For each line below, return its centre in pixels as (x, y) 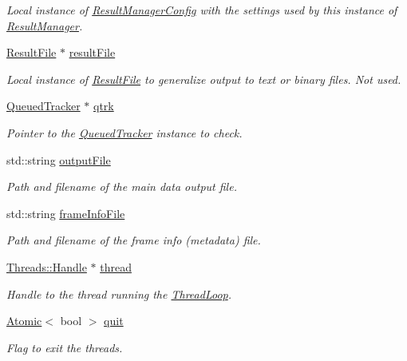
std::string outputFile (59, 159)
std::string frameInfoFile (66, 213)
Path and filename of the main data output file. (122, 186)
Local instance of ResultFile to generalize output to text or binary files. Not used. (204, 79)
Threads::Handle (47, 266)
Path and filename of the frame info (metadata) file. (134, 240)
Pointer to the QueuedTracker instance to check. (124, 132)
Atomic (24, 321)
